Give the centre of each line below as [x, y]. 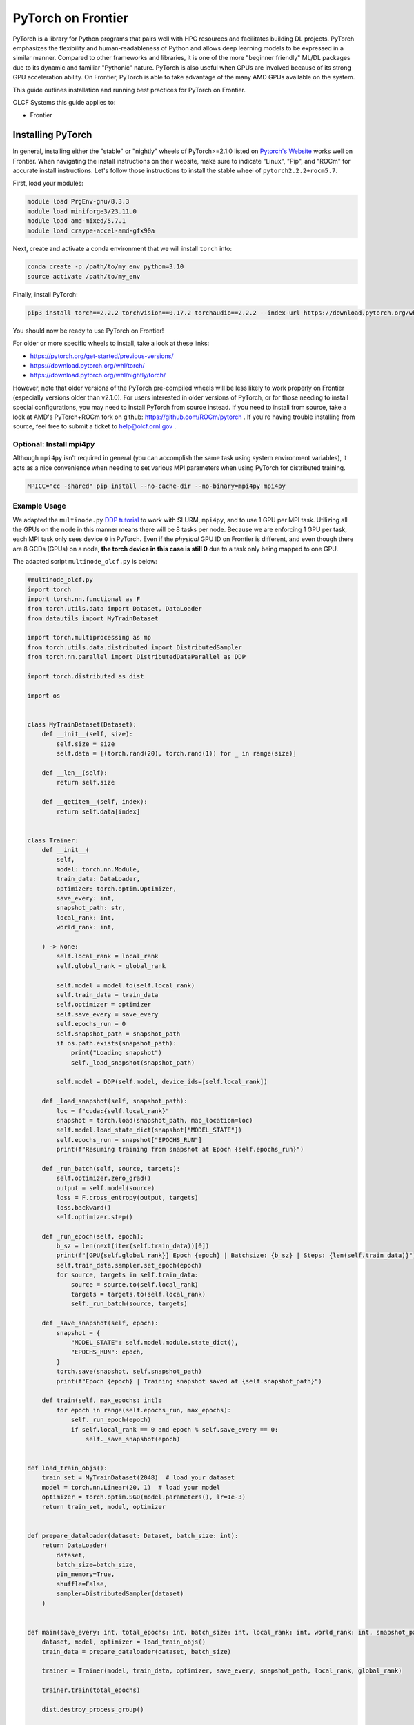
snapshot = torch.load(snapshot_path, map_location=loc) [155, 1121]
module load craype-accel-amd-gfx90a [91, 230]
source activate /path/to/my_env [84, 276]
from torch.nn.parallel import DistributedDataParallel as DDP [137, 657]
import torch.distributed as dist [86, 677]
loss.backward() [84, 1207]
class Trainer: [53, 840]
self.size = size [86, 744]
